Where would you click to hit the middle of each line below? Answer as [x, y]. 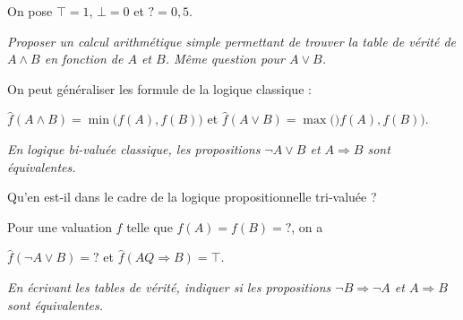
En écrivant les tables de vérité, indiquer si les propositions [169, 286]
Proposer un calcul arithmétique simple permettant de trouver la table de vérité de [232, 41]
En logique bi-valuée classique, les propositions [134, 148]
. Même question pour [225, 59]
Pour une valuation [60, 226]
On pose [30, 11]
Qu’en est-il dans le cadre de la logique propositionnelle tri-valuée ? [192, 197]
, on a [307, 226]
